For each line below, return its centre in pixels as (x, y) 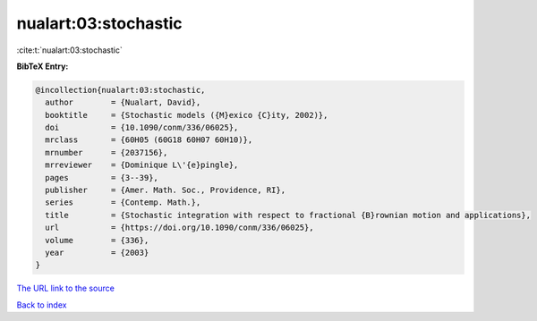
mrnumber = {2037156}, (107, 152)
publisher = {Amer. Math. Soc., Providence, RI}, (166, 190)
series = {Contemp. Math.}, (123, 203)
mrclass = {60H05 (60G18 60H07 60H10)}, (149, 140)
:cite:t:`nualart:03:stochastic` (69, 50)
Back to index (42, 305)
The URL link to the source (66, 288)
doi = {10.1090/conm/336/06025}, (142, 128)
